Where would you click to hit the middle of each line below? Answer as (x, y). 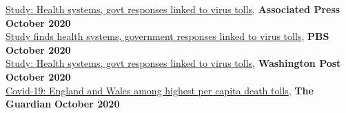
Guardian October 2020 (63, 104)
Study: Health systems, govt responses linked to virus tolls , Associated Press (173, 9)
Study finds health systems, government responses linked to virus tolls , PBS (167, 36)
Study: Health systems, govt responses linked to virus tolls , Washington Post (173, 63)
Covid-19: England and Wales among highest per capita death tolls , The (160, 90)
